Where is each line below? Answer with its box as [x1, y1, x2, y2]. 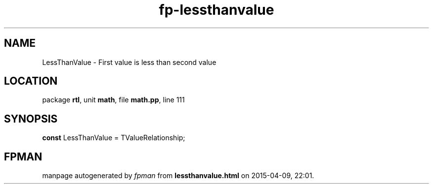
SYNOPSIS [4, 112, 58, 125]
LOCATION [4, 75, 58, 88]
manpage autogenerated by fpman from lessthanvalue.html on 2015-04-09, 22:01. [42, 171, 314, 180]
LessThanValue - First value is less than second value [42, 58, 216, 66]
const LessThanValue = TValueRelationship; [42, 133, 185, 142]
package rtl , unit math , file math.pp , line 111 [42, 95, 185, 104]
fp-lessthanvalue [159, 1, 274, 18]
